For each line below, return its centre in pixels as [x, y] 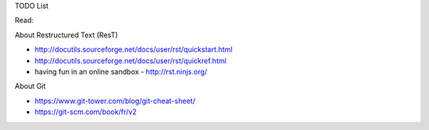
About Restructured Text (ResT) [66, 35]
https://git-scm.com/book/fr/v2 [86, 112]
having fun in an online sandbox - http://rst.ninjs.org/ [121, 71]
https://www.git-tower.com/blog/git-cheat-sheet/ [115, 101]
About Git [30, 86]
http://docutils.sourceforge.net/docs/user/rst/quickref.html [130, 60]
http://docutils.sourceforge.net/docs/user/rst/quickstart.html [134, 50]
